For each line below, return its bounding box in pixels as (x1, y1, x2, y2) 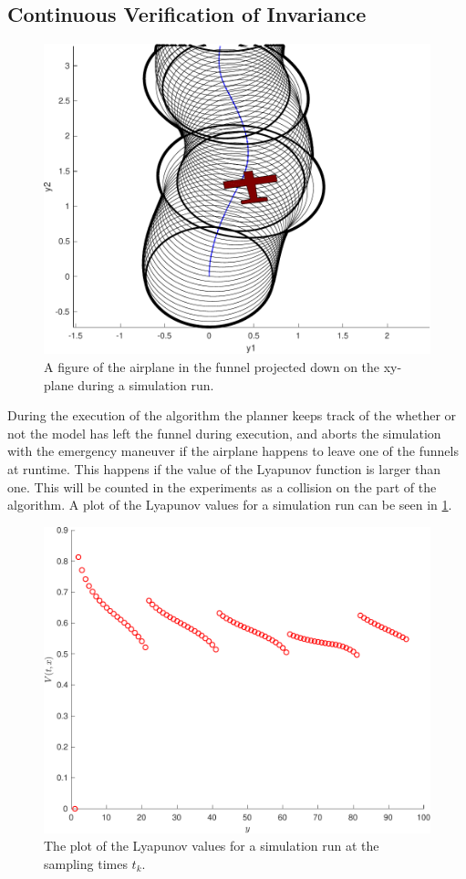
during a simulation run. (78, 375, 214, 394)
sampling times (44, 853, 128, 873)
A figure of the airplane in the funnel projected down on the (44, 357, 380, 377)
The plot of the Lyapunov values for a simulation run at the (44, 836, 379, 855)
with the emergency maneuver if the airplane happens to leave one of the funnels (7, 441, 459, 460)
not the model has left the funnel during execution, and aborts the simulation (7, 423, 441, 442)
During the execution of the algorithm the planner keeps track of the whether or (7, 406, 457, 425)
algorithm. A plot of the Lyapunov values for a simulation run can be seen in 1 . (7, 495, 452, 514)
